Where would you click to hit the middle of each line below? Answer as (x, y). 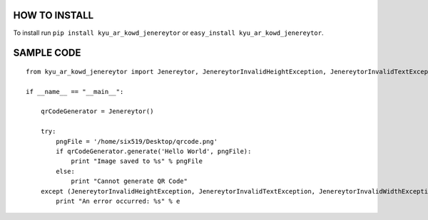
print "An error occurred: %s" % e (118, 201)
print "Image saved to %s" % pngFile (137, 161)
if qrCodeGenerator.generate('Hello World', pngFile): (154, 152)
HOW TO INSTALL (53, 15)
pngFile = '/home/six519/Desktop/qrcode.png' (137, 141)
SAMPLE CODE (47, 53)
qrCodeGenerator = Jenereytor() (97, 111)
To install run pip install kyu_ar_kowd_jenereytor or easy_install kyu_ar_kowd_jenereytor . (168, 33)
